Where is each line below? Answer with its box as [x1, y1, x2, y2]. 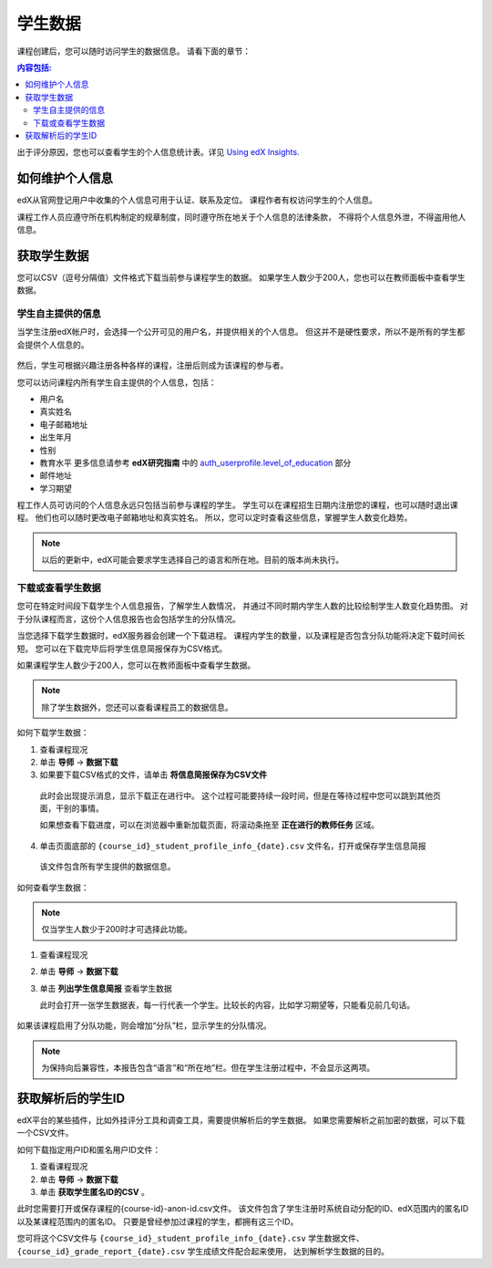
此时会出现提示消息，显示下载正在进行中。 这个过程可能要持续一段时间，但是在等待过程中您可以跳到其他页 [39, 790, 441, 801]
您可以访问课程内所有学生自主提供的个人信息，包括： [16, 377, 217, 388]
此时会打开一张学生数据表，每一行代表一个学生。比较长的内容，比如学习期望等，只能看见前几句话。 [39, 1000, 415, 1010]
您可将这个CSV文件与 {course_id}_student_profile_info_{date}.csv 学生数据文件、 [16, 1232, 364, 1244]
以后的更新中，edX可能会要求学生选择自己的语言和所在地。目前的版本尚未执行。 [41, 555, 344, 566]
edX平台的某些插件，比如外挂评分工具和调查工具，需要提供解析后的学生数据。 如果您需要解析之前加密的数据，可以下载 [16, 1115, 466, 1126]
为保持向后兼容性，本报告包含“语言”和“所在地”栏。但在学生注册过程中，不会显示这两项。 [41, 1063, 375, 1074]
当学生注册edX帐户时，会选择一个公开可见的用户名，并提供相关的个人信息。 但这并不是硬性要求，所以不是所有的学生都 [16, 327, 466, 338]
